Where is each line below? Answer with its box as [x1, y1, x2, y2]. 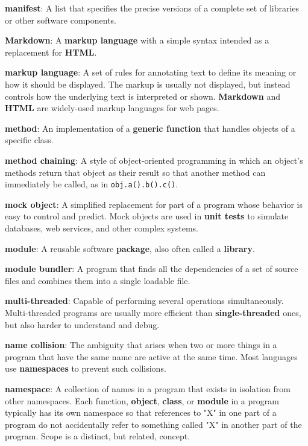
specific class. [5, 134, 54, 146]
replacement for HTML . [5, 45, 97, 58]
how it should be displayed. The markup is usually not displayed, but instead [5, 77, 291, 90]
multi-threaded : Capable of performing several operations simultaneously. [5, 294, 284, 307]
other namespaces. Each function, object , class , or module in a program [5, 394, 279, 407]
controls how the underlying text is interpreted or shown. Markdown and [5, 89, 280, 102]
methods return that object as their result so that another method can [5, 166, 266, 178]
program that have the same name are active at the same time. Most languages [5, 350, 298, 363]
